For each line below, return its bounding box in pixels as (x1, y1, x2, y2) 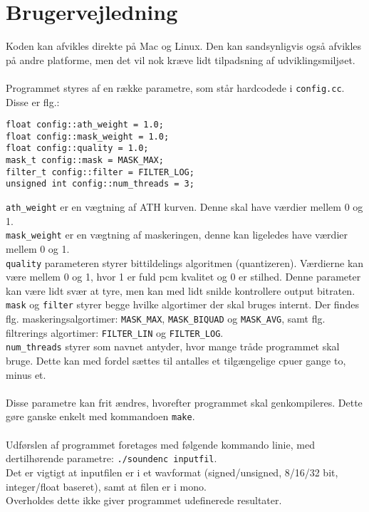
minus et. (6, 367, 46, 382)
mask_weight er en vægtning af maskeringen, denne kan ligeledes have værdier (6, 227, 348, 242)
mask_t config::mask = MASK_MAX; (6, 155, 164, 166)
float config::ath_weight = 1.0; (6, 120, 164, 130)
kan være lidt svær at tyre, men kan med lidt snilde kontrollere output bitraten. (6, 283, 355, 298)
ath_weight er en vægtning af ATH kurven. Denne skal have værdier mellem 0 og (6, 199, 363, 214)
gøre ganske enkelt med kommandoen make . (6, 409, 195, 424)
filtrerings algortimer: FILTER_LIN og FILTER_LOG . (6, 325, 224, 340)
